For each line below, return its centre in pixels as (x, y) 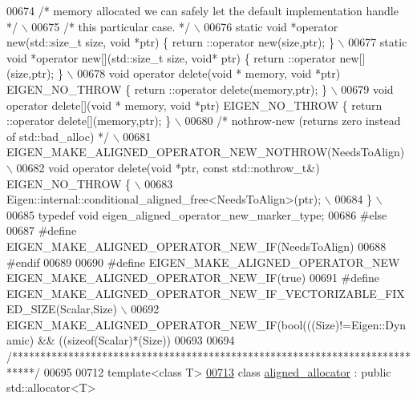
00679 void (367, 89)
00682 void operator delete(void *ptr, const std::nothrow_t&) (168, 167)
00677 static (378, 42)
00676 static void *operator (271, 26)
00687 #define (42, 230)
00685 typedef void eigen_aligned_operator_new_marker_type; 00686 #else (197, 214)
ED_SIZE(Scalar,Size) (62, 309)
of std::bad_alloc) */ (58, 136)
